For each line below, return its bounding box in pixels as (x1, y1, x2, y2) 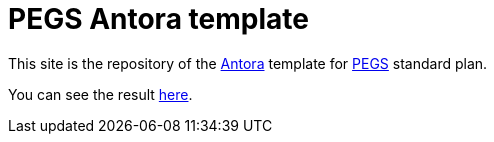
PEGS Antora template (8, 2, 309, 36)
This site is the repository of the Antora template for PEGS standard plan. (8, 54, 488, 72)
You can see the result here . (8, 85, 193, 103)
